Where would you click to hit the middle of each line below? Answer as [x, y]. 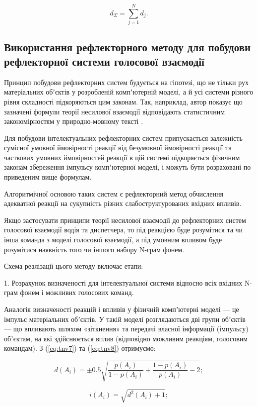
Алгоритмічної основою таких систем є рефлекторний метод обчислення [114, 193]
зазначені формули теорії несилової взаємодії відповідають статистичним [114, 111]
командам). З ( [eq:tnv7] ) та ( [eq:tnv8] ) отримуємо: [80, 348]
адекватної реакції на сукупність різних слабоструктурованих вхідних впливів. [123, 203]
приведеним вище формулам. [48, 177]
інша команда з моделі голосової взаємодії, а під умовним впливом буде [113, 240]
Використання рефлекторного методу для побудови [128, 47]
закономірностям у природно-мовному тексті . [74, 121]
